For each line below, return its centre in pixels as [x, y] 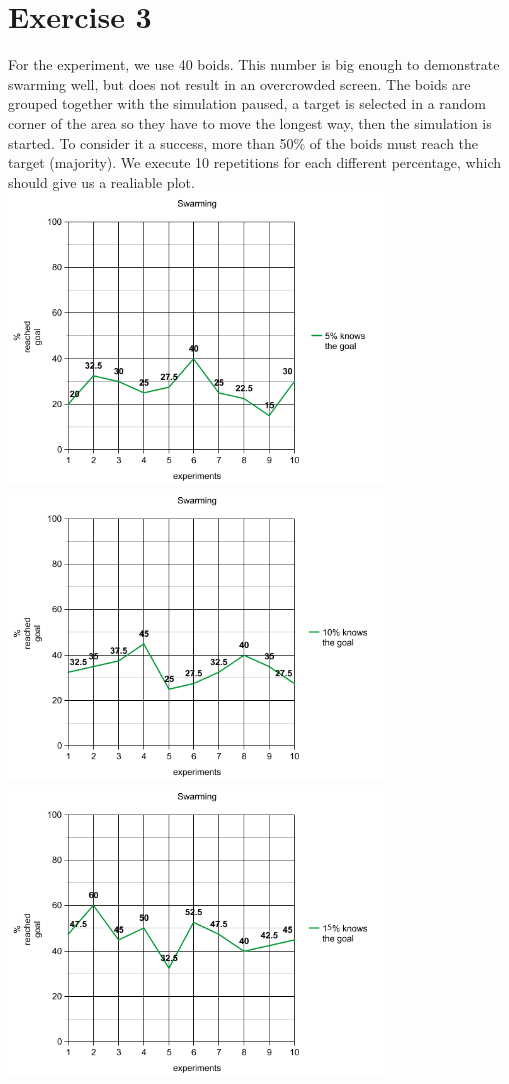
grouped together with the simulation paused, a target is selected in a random [247, 103]
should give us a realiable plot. [101, 181]
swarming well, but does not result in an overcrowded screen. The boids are [239, 83]
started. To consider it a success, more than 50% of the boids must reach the [243, 142]
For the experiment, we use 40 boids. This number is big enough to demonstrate [254, 64]
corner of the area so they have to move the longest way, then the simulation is [250, 122]
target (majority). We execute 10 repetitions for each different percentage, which [255, 162]
